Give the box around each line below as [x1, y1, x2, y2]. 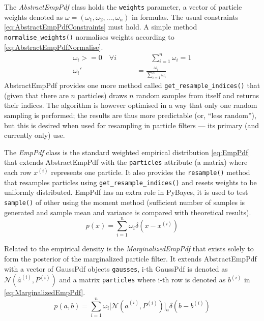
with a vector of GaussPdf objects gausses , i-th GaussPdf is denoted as [4, 263, 228, 274]
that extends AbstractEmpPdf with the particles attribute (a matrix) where [4, 157, 248, 167]
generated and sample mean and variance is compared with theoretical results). [4, 207, 251, 217]
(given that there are [4, 90, 69, 100]
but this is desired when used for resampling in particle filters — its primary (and [4, 120, 259, 130]
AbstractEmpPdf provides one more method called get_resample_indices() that [4, 80, 260, 91]
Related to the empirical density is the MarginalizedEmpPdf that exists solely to [4, 243, 254, 254]
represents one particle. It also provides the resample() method [51, 167, 250, 178]
